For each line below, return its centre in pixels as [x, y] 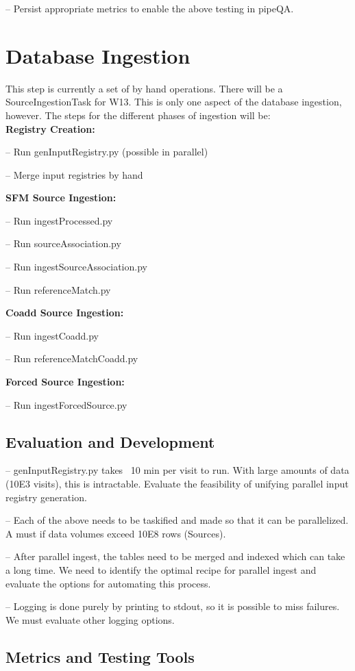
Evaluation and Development [110, 441]
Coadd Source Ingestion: [65, 313]
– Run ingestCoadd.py [52, 335]
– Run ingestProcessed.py [59, 220]
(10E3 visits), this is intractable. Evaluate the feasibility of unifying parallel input [177, 484]
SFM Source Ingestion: [61, 198]
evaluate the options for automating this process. [108, 583]
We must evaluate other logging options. [90, 619]
